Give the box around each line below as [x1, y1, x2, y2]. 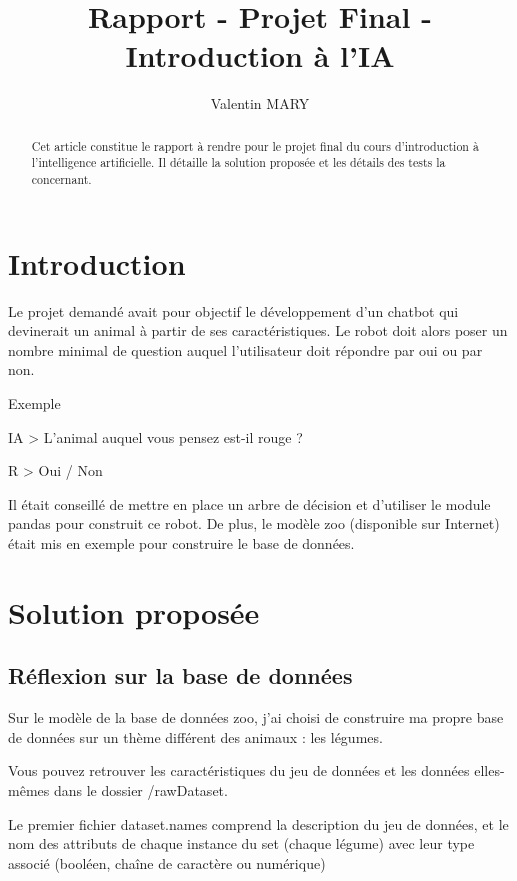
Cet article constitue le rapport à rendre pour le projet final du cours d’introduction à [31, 137, 479, 154]
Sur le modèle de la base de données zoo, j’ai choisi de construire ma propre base [8, 707, 504, 728]
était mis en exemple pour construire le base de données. [8, 532, 355, 553]
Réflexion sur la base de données [8, 660, 353, 691]
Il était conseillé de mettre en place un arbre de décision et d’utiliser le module [8, 493, 491, 514]
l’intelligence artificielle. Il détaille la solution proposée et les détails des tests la [31, 154, 446, 171]
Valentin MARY [210, 93, 310, 114]
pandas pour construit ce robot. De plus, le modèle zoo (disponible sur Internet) [8, 513, 500, 534]
